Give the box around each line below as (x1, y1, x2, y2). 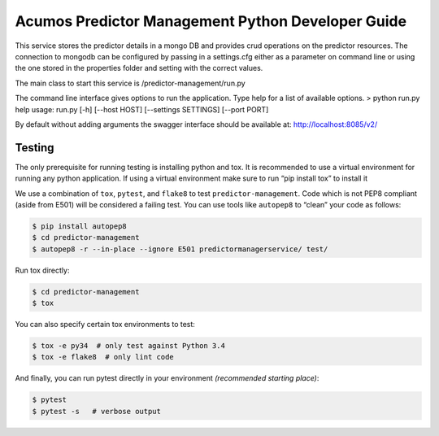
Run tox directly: (15, 265, 70, 275)
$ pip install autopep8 (32, 221, 128, 231)
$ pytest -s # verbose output (32, 407, 162, 416)
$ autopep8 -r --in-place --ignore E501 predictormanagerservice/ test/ (32, 244, 328, 254)
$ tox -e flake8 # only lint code (32, 352, 174, 362)
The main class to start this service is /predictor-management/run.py (15, 78, 246, 88)
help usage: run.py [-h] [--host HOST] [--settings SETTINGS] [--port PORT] (15, 104, 269, 114)
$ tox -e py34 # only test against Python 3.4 (32, 342, 225, 351)
